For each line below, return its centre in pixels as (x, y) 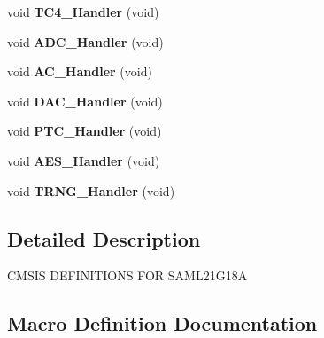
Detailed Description (104, 238)
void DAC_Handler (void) (85, 101)
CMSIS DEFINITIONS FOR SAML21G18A (127, 275)
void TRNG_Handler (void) (91, 190)
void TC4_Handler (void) (83, 12)
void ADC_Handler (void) (85, 41)
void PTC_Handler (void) (85, 131)
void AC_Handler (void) (80, 71)
